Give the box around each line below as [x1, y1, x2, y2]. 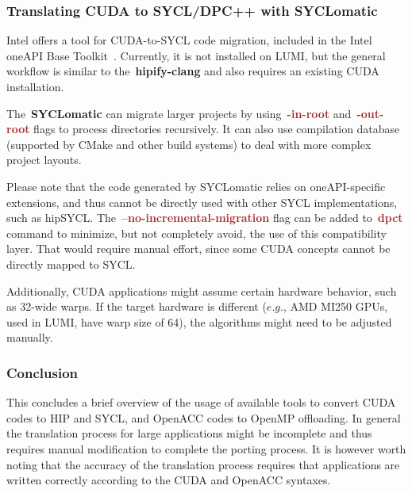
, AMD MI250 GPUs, [283, 298, 388, 315]
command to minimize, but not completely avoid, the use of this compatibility [6, 224, 387, 241]
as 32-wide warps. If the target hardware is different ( [6, 298, 267, 315]
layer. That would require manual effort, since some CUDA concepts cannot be [6, 240, 391, 257]
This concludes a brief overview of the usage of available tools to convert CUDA [6, 394, 396, 411]
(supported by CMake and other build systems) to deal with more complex [6, 136, 372, 152]
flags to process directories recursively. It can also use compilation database [33, 120, 400, 137]
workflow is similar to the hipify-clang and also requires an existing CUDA [6, 63, 379, 79]
